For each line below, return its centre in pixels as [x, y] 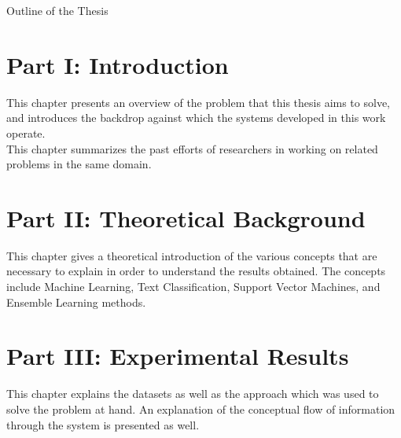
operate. [26, 133]
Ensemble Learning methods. [76, 302]
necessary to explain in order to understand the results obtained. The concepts [196, 271]
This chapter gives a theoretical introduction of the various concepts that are [192, 255]
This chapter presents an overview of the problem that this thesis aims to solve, [198, 102]
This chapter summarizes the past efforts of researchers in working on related [192, 148]
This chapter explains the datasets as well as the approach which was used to [193, 394]
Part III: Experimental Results [178, 356]
